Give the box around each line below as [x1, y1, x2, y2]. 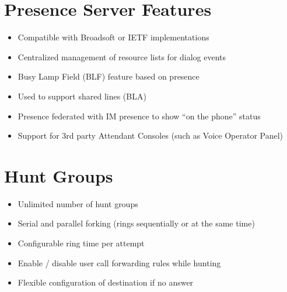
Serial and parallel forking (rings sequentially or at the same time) [17, 217, 255, 229]
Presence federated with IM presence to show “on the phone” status [17, 109, 261, 122]
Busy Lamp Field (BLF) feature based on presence [17, 70, 199, 83]
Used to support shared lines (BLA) [17, 90, 146, 102]
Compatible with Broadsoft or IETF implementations [17, 31, 209, 43]
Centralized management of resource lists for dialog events [17, 50, 226, 63]
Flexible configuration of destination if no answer [17, 276, 194, 288]
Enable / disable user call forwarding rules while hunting [17, 256, 221, 269]
